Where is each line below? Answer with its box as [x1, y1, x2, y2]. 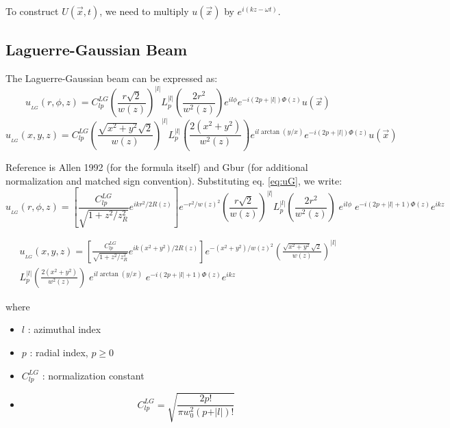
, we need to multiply [99, 4, 189, 18]
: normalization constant [42, 368, 145, 382]
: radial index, [29, 345, 88, 359]
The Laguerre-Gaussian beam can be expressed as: [5, 71, 218, 85]
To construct [5, 4, 59, 18]
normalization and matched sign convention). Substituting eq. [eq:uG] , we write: [5, 173, 342, 187]
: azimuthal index [27, 322, 101, 336]
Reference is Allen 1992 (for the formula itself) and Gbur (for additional [5, 160, 308, 174]
